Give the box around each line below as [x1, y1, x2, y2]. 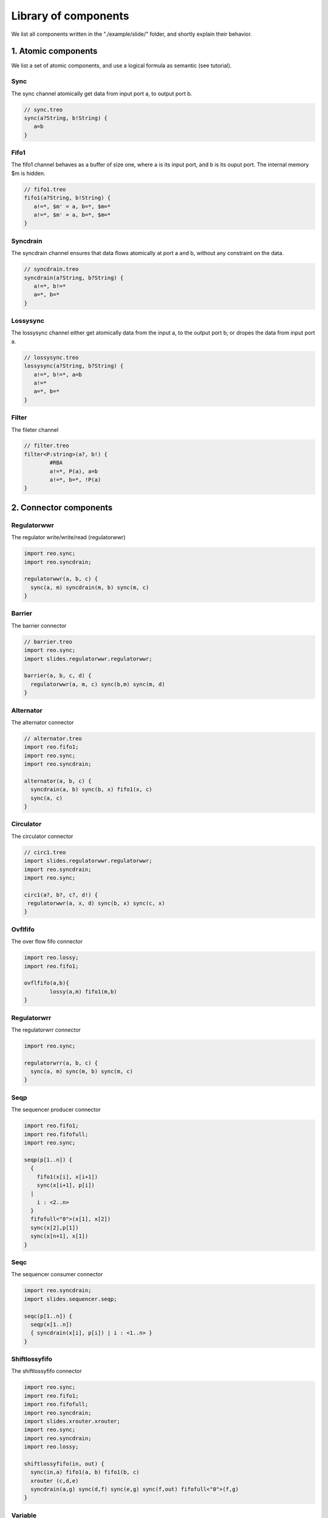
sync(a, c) [30, 794, 63, 802]
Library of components [11, 9, 129, 22]
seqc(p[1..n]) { [24, 1312, 73, 1319]
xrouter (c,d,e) [30, 1477, 79, 1484]
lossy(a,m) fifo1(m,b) [49, 988, 118, 995]
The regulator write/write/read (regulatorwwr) [11, 534, 126, 541]
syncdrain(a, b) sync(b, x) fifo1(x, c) [30, 786, 152, 793]
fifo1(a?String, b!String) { [24, 194, 111, 202]
